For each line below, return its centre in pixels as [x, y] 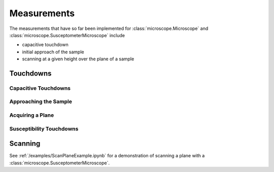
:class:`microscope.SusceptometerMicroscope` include [67, 35]
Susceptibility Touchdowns [44, 128]
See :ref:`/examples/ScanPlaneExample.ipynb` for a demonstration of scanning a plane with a [107, 156]
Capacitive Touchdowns [40, 88]
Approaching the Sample [41, 101]
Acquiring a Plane [32, 115]
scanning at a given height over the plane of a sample [78, 59]
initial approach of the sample [53, 52]
